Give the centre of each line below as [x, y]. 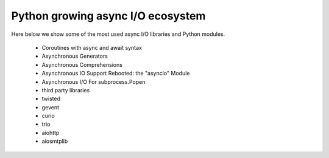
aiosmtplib [55, 141]
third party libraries [66, 90]
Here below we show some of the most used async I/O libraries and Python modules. [118, 34]
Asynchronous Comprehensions [82, 64]
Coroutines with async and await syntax [92, 47]
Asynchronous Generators [75, 56]
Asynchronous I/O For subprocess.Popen [94, 81]
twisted [51, 99]
